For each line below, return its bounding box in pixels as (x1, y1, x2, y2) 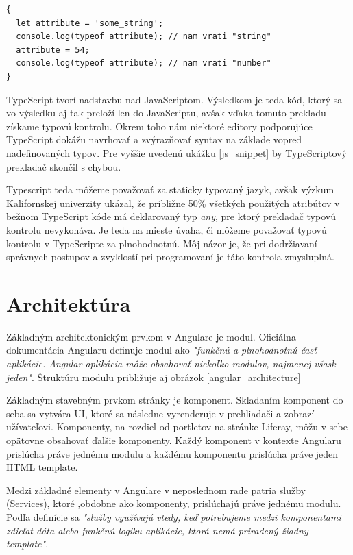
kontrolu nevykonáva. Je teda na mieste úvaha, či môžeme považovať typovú (6, 222, 327, 236)
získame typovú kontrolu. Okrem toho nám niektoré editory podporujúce (6, 119, 313, 133)
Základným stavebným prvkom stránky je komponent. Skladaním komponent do (6, 393, 343, 407)
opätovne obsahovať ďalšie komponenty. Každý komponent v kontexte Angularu (6, 432, 341, 447)
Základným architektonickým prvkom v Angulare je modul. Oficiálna (6, 329, 296, 343)
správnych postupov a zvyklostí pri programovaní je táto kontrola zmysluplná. (6, 249, 334, 264)
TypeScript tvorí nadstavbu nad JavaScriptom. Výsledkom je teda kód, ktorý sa (6, 92, 343, 106)
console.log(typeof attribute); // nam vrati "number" (16, 58, 271, 69)
